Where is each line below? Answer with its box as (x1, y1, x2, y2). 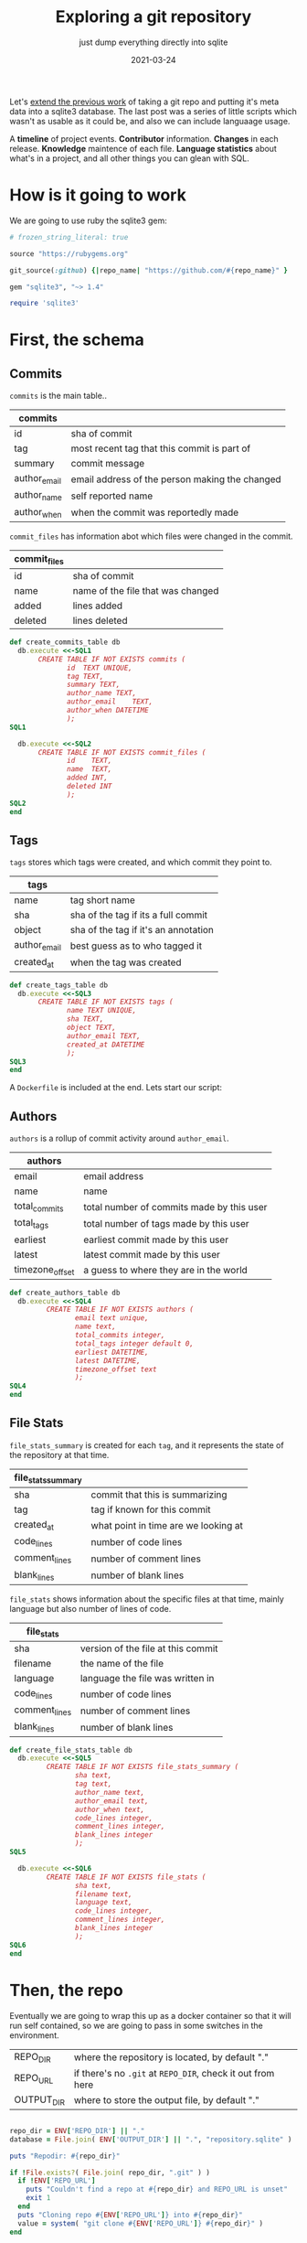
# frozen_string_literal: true (9, 232, 129, 241)
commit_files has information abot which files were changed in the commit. (9, 531, 294, 542)
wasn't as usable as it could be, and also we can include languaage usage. (9, 115, 291, 126)
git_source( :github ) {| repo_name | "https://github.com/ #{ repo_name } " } (9, 265, 288, 275)
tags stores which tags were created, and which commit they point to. (9, 857, 272, 868)
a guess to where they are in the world (83, 1264, 249, 1277)
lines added (72, 599, 123, 612)
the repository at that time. (9, 1449, 110, 1460)
